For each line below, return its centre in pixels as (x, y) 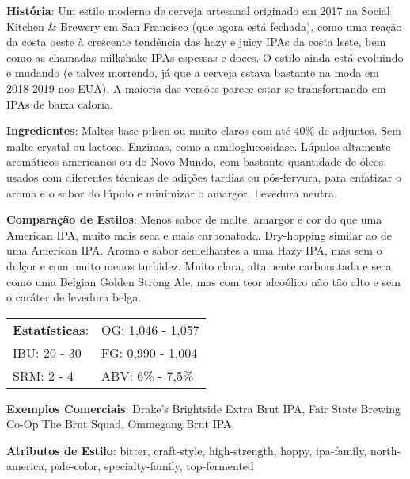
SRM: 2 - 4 (44, 375)
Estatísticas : (51, 329)
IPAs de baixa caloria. (60, 103)
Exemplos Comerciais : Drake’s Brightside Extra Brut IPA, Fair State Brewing (203, 408)
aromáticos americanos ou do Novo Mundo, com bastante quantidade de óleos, (197, 161)
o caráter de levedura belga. (74, 297)
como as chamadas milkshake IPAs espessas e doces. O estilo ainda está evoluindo (205, 57)
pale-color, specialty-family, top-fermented (152, 466)
